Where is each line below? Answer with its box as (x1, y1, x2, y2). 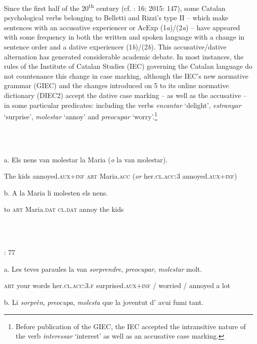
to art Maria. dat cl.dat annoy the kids (4, 204, 124, 214)
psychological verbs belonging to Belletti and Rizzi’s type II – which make (4, 12, 228, 23)
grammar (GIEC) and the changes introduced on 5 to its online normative (4, 80, 229, 91)
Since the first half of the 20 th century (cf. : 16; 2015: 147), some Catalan (4, 1, 225, 13)
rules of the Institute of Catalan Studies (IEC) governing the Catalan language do (4, 61, 253, 71)
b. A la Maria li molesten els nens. (4, 187, 108, 197)
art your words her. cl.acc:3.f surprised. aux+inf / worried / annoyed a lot (4, 280, 230, 291)
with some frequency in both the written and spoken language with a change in (4, 32, 245, 42)
